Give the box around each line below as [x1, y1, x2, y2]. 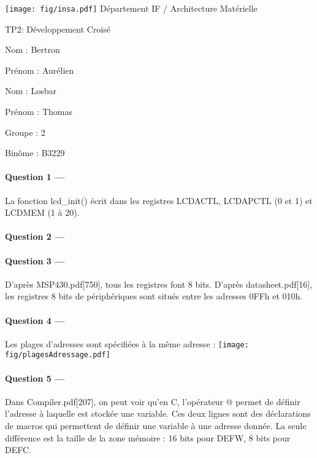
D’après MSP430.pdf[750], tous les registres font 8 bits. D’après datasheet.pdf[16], [5, 277, 313, 290]
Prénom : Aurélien [5, 63, 74, 76]
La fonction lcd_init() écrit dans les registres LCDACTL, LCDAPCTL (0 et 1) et [5, 194, 313, 207]
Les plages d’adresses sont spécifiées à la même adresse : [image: [5, 337, 249, 350]
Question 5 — [5, 371, 65, 384]
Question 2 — [5, 230, 65, 243]
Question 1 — [5, 170, 65, 183]
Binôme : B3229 [5, 146, 65, 159]
